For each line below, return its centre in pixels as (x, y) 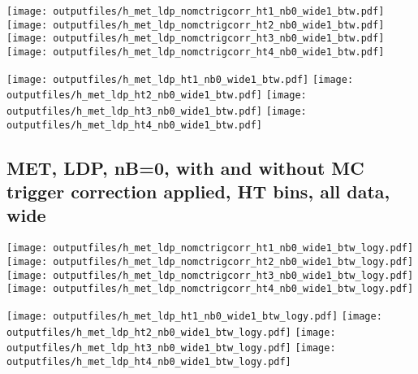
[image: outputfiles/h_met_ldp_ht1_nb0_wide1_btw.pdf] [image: (180, 79)
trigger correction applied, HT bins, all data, (198, 191)
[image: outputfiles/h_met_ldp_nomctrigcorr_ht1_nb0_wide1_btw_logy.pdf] (210, 248)
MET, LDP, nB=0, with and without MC (185, 167)
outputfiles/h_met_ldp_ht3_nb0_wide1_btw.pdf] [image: (157, 111)
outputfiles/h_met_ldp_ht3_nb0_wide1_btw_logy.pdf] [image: (171, 348)
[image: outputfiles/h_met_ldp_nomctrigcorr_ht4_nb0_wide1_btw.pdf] (196, 52)
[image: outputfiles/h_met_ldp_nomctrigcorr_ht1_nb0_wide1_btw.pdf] (196, 11)
